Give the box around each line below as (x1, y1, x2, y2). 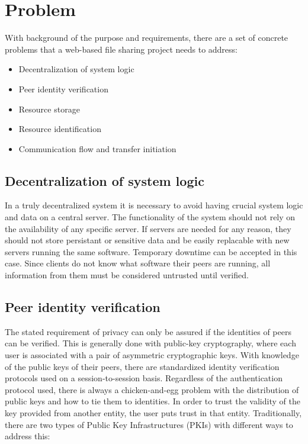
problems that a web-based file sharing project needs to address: (5, 43, 238, 55)
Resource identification (18, 123, 101, 135)
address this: (5, 430, 50, 442)
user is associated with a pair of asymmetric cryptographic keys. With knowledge (5, 349, 299, 361)
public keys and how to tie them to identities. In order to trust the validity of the (5, 395, 300, 407)
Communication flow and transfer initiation (18, 142, 177, 155)
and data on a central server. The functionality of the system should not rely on (5, 211, 296, 223)
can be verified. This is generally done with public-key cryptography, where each (5, 337, 296, 349)
